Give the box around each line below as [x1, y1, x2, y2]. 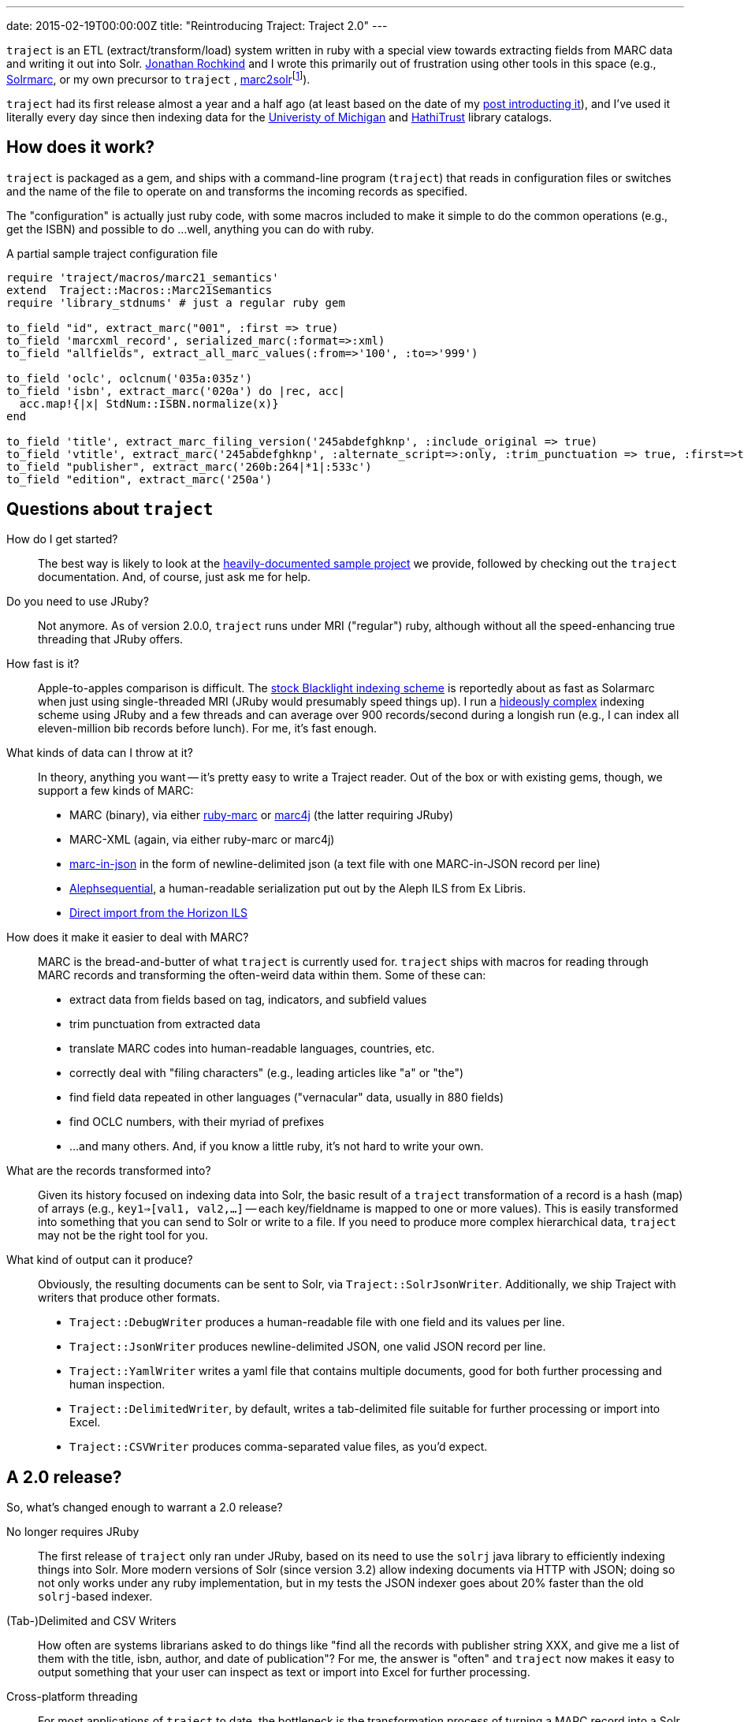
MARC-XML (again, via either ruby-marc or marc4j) [69, 833, 335, 847]
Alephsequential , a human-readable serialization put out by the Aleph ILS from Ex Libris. [69, 881, 526, 896]
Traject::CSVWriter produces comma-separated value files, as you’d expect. [69, 1440, 488, 1454]
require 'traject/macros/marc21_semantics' [6, 270, 279, 284]
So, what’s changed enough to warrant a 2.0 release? [6, 1500, 283, 1515]
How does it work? [6, 137, 155, 158]
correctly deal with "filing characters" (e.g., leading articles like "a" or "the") [69, 1066, 464, 1080]
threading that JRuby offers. [38, 632, 184, 647]
